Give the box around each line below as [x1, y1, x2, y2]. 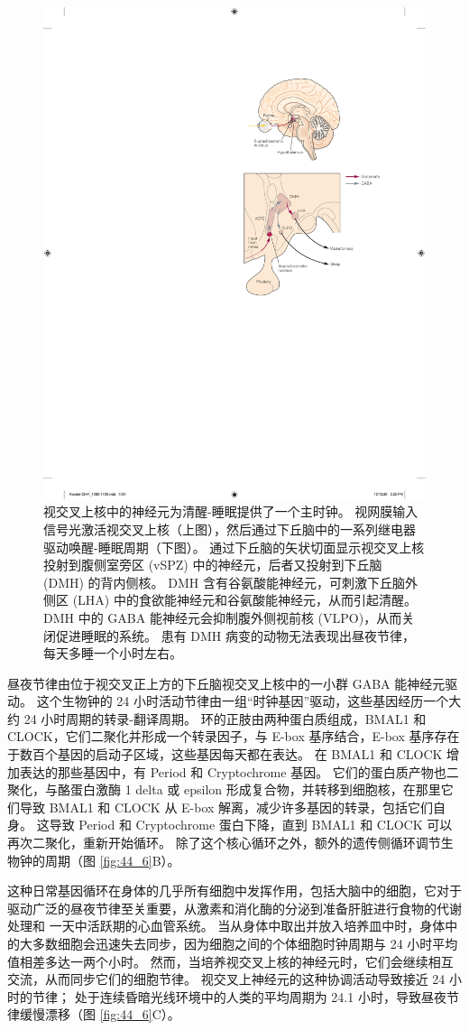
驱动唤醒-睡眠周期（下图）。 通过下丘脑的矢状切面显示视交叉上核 [43, 537, 425, 556]
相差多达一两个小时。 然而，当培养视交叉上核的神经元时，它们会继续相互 [19, 951, 454, 970]
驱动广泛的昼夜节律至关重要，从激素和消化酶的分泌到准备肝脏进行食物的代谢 [7, 898, 462, 917]
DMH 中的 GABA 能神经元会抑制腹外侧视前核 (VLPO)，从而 [43, 608, 402, 626]
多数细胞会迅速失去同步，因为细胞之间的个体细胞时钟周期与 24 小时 [32, 934, 433, 952]
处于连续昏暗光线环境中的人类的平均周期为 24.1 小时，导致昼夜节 [74, 987, 459, 1006]
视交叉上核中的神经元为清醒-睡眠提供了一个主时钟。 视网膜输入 [43, 502, 418, 521]
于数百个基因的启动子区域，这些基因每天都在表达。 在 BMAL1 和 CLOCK [7, 745, 443, 764]
